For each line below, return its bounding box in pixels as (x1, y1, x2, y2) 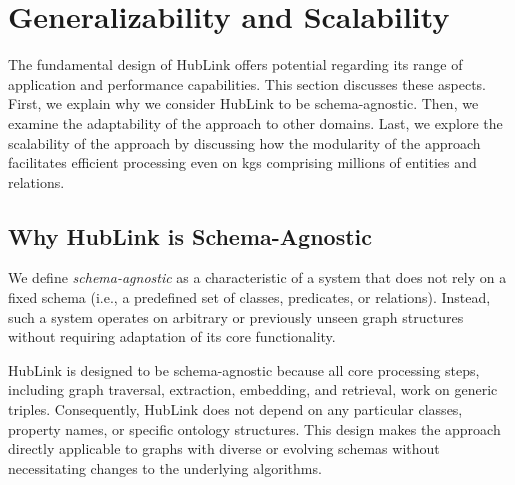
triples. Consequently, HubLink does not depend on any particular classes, (8, 399, 463, 420)
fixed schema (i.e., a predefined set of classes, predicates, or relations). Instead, (8, 287, 491, 308)
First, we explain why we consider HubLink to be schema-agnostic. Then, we (8, 93, 479, 114)
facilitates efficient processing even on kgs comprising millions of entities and (8, 152, 477, 173)
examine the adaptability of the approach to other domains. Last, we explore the (8, 112, 503, 133)
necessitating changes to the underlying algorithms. (8, 457, 322, 478)
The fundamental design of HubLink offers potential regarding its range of (8, 54, 463, 75)
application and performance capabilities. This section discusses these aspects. (8, 73, 486, 94)
